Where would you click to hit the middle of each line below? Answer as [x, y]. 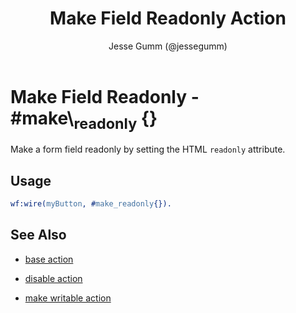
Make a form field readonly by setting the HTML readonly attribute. [148, 149]
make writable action [68, 298]
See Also [38, 235]
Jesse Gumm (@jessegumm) [168, 46]
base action [49, 259]
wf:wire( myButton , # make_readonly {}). [91, 204]
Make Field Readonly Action [168, 18]
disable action [53, 278]
